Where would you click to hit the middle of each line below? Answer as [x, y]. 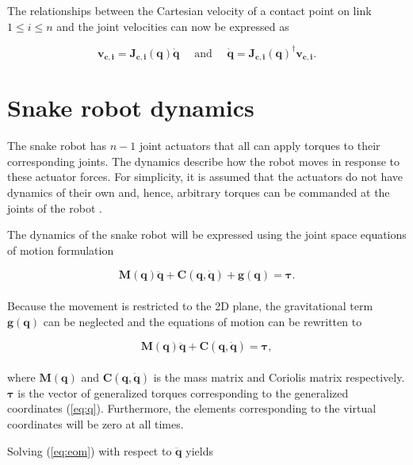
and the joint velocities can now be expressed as [173, 26]
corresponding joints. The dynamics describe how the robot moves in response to [203, 161]
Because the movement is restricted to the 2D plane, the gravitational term [190, 306]
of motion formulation [61, 250]
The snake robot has [57, 146]
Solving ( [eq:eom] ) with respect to [90, 450]
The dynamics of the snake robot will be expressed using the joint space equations [207, 234]
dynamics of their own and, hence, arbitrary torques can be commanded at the [199, 192]
